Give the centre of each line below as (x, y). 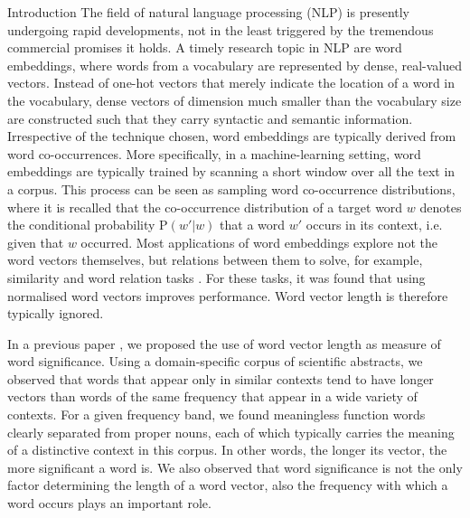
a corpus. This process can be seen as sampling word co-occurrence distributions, (231, 188)
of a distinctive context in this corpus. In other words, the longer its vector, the (227, 450)
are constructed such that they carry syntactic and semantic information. (210, 118)
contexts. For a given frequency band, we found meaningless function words (216, 414)
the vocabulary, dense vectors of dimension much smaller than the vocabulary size (235, 100)
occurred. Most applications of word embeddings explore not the (259, 242)
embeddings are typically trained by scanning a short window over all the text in (231, 171)
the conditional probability (81, 225)
